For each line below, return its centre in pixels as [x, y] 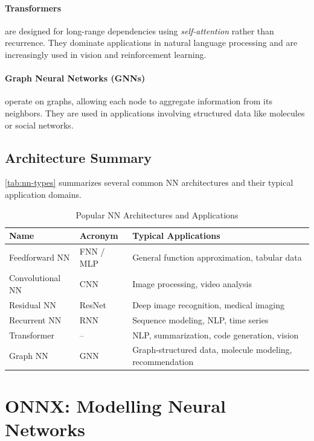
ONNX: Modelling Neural [116, 406]
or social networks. [39, 125]
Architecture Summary [78, 157]
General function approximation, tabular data [217, 257]
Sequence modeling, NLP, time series [200, 319]
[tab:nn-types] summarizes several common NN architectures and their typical [149, 182]
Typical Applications [176, 236]
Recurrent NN [35, 319]
